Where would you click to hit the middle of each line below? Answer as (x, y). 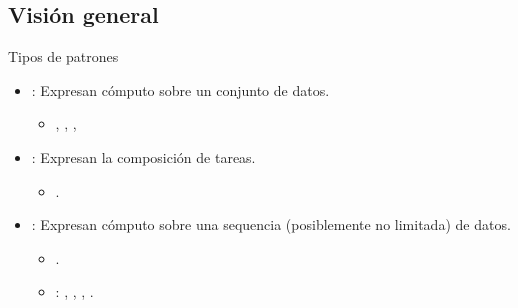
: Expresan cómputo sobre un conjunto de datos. (180, 89)
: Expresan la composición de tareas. (143, 156)
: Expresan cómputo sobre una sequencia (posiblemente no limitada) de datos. (271, 224)
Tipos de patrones (63, 56)
